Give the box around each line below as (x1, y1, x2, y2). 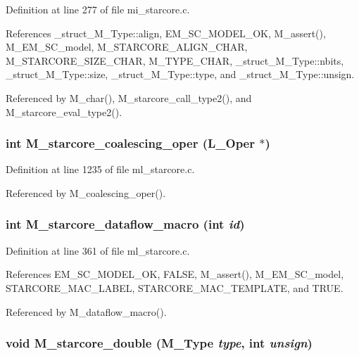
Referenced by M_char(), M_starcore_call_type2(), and (6, 90, 252, 105)
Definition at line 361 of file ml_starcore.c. (6, 243, 190, 258)
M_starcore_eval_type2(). (6, 104, 122, 119)
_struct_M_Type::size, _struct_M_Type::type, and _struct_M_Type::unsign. (6, 67, 355, 82)
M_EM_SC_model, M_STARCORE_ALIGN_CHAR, (6, 39, 248, 54)
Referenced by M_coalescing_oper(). (6, 185, 166, 200)
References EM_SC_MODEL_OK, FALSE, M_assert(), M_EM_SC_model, (6, 267, 344, 281)
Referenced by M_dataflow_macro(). (6, 304, 167, 319)
